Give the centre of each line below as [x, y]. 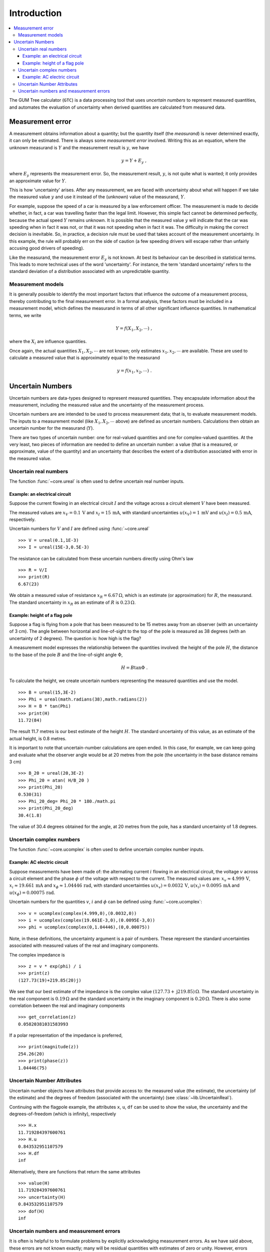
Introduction [35, 13]
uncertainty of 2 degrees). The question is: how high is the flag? [75, 638]
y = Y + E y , [134, 161]
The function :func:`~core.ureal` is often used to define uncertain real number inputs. [97, 481]
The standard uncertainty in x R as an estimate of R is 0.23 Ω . [72, 603]
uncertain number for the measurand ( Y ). [52, 428]
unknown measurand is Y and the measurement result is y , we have [79, 147]
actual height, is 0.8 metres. [38, 738]
